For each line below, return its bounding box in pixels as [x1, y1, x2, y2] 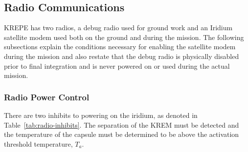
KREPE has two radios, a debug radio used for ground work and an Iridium [4, 22, 233, 33]
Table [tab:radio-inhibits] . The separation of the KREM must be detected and [4, 119, 239, 130]
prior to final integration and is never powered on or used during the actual [4, 60, 230, 71]
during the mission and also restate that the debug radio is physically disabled [4, 51, 239, 61]
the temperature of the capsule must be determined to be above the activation [4, 129, 239, 139]
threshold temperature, [4, 138, 73, 149]
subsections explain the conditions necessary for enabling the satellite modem [4, 41, 236, 52]
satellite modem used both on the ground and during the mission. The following [4, 32, 244, 42]
